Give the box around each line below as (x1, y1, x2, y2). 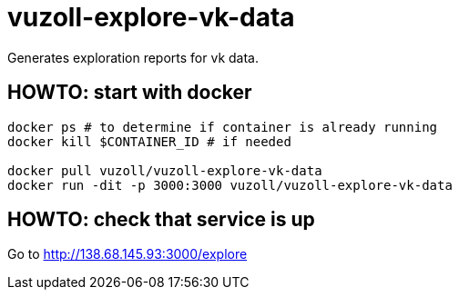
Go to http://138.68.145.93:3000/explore (7, 246, 248, 262)
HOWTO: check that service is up (7, 208, 315, 232)
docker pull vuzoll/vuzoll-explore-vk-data (7, 163, 322, 178)
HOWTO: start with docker (7, 81, 252, 104)
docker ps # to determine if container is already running (7, 119, 438, 134)
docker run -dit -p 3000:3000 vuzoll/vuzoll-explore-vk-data (7, 177, 453, 193)
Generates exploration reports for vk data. (7, 49, 259, 65)
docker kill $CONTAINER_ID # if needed (7, 134, 291, 149)
